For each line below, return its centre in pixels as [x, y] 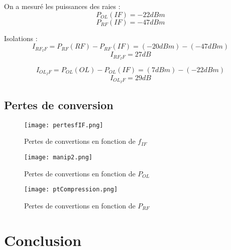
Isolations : [21, 38]
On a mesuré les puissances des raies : [62, 6]
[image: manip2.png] [59, 158]
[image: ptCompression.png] [71, 190]
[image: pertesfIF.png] [64, 125]
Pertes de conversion [59, 105]
